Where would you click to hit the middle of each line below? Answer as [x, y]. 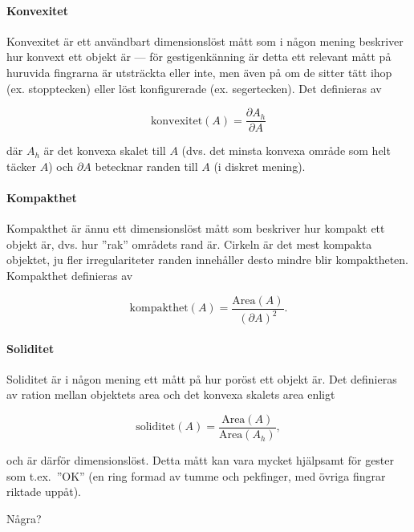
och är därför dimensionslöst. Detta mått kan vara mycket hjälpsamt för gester [201, 460]
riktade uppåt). [44, 491]
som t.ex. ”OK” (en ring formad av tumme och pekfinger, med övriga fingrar [196, 475]
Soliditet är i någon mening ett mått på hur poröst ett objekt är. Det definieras [202, 378]
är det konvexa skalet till [105, 150]
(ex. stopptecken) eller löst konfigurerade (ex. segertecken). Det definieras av [194, 88]
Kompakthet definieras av [70, 275]
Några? [24, 518]
